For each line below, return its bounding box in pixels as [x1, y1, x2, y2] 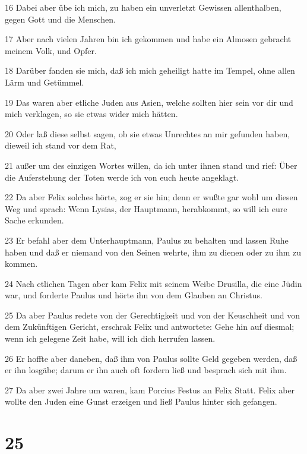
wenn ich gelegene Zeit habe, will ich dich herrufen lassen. [5, 332, 216, 345]
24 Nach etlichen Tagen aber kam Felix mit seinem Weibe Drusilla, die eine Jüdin [5, 277, 302, 289]
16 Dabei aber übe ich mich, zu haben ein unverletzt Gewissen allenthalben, [5, 1, 281, 13]
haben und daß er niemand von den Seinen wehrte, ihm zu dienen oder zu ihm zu [5, 245, 302, 258]
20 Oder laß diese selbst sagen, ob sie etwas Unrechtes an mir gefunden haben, [5, 127, 290, 140]
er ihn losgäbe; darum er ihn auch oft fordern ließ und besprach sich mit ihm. [5, 364, 287, 376]
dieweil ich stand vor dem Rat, [5, 139, 116, 152]
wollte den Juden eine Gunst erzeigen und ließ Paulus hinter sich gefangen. [5, 395, 277, 408]
